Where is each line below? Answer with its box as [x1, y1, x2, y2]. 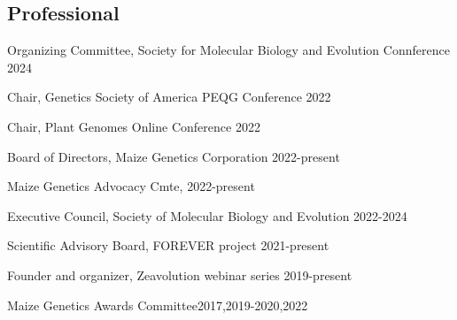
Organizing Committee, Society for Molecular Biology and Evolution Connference [7, 41, 450, 59]
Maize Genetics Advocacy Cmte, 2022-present [7, 177, 255, 195]
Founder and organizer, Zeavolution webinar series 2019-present [7, 265, 352, 284]
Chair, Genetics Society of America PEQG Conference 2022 [7, 88, 331, 106]
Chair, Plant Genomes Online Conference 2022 [7, 117, 260, 135]
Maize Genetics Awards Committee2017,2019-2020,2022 [7, 295, 308, 314]
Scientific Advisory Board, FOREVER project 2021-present [7, 236, 329, 255]
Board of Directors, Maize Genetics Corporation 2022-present [7, 147, 340, 165]
